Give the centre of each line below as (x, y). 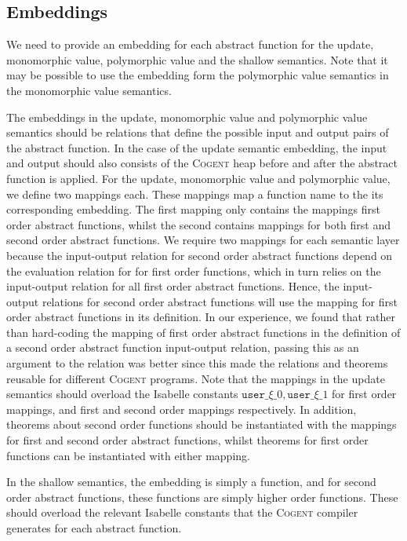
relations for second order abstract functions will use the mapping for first (220, 301)
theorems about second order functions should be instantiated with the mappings (202, 424)
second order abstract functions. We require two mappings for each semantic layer (203, 240)
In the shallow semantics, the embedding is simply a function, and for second (191, 482)
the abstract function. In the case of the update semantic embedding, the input (197, 147)
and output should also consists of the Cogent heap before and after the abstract (202, 163)
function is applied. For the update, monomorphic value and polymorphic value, (198, 178)
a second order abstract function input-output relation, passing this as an (183, 347)
